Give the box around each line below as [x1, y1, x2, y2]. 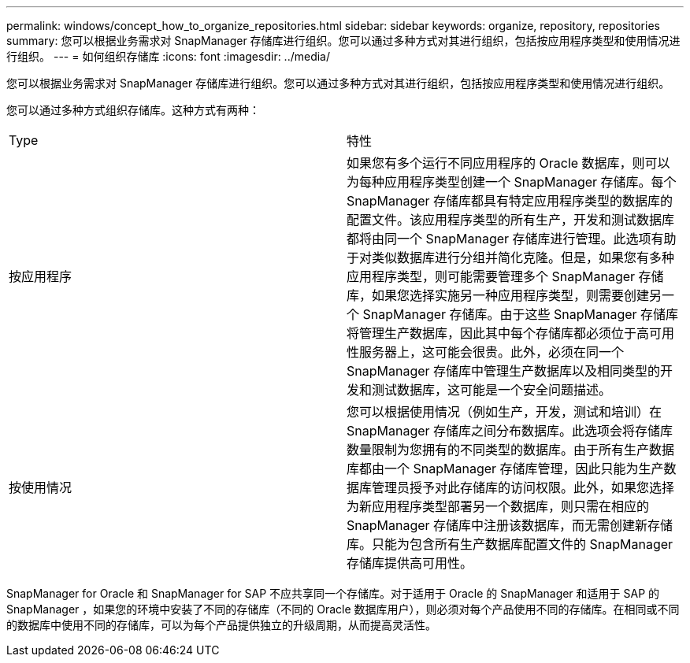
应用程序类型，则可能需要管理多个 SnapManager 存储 [347, 269, 664, 284]
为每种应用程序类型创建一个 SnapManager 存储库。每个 [347, 174, 677, 190]
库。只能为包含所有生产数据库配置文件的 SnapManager [347, 536, 673, 552]
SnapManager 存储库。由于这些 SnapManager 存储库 [362, 306, 679, 322]
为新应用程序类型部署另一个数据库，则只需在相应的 [347, 498, 650, 514]
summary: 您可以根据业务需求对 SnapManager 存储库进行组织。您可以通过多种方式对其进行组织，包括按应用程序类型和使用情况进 [6, 34, 681, 47]
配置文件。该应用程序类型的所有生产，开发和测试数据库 [347, 212, 675, 228]
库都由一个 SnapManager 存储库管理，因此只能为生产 [347, 461, 664, 476]
